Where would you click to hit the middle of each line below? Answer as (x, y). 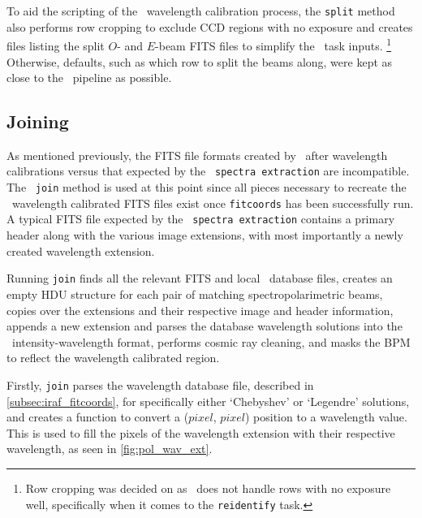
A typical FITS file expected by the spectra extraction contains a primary (201, 219)
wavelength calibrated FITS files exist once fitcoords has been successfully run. (213, 203)
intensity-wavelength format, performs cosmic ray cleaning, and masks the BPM (211, 341)
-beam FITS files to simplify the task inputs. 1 (273, 44)
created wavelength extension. (81, 250)
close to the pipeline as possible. (89, 78)
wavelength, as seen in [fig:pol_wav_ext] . (110, 449)
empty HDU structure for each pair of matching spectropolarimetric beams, (195, 294)
